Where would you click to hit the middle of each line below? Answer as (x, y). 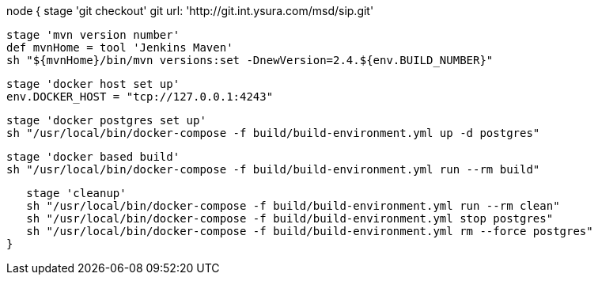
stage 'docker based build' (93, 157)
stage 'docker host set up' (93, 84)
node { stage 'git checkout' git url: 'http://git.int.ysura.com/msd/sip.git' (190, 11)
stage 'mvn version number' (93, 35)
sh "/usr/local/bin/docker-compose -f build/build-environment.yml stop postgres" (290, 218)
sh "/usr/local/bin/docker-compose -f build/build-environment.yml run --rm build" (273, 169)
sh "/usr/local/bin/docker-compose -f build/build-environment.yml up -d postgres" (273, 133)
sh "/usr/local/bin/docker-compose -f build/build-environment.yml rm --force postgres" (310, 231)
